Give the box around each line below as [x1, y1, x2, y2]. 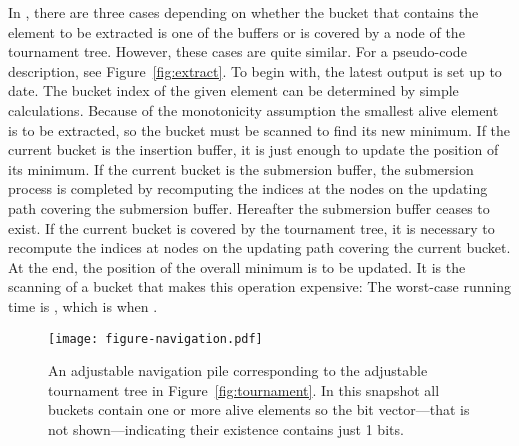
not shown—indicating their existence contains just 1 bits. [48, 418, 404, 439]
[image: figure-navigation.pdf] [48, 331, 263, 346]
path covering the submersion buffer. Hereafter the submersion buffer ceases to [8, 197, 490, 218]
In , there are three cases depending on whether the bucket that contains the [8, 2, 479, 22]
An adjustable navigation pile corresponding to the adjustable [48, 360, 428, 381]
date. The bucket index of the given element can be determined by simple [8, 80, 459, 101]
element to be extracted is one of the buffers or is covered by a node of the [8, 21, 465, 42]
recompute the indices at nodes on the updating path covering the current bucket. [8, 237, 511, 258]
